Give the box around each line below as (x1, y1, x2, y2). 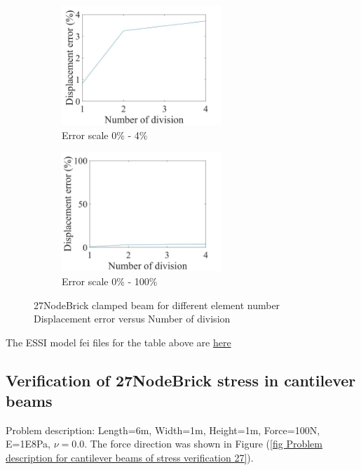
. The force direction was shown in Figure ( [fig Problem (84, 436, 322, 451)
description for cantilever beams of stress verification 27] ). (6, 450, 254, 465)
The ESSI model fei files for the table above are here (6, 334, 231, 349)
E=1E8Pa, (6, 436, 50, 451)
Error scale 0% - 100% (62, 273, 158, 288)
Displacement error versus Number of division (34, 311, 231, 326)
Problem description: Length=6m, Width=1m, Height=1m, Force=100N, (6, 422, 320, 437)
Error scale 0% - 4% (62, 127, 148, 142)
